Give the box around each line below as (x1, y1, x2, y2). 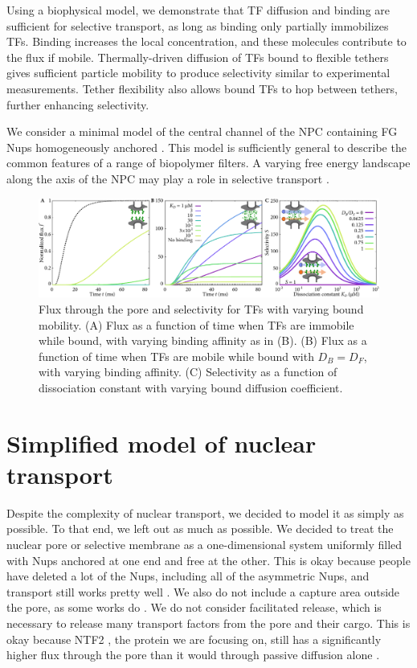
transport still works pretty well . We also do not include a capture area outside (6, 583, 400, 600)
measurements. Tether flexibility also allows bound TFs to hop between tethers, (6, 80, 398, 96)
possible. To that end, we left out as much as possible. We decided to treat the (6, 520, 394, 537)
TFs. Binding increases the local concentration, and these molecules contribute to (6, 33, 407, 50)
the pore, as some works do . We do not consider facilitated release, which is (6, 599, 382, 616)
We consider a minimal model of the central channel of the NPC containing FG (6, 123, 398, 140)
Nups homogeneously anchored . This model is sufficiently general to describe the (6, 138, 407, 155)
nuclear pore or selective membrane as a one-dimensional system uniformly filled (6, 535, 403, 552)
